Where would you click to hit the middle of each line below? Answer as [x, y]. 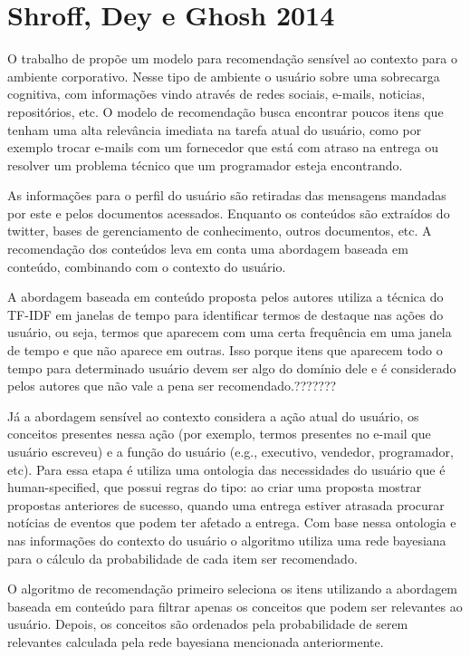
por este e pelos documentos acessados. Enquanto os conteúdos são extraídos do [229, 213]
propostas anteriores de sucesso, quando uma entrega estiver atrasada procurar [226, 504]
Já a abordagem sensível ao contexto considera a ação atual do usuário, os [213, 415]
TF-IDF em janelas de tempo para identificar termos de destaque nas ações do [225, 314]
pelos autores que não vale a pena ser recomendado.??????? [172, 386]
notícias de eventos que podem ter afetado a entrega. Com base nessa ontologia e [232, 522]
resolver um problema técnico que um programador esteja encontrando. [205, 164]
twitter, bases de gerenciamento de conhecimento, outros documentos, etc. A [220, 231]
